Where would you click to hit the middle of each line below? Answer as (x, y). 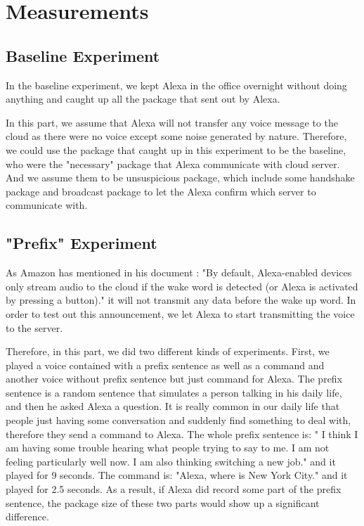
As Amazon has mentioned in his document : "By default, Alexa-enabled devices (179, 272)
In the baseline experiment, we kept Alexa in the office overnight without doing (176, 85)
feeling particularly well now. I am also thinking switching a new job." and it (171, 461)
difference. (27, 517)
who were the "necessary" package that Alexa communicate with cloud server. (173, 163)
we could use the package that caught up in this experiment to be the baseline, (176, 149)
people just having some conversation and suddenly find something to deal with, (178, 420)
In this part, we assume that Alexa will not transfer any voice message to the (172, 122)
